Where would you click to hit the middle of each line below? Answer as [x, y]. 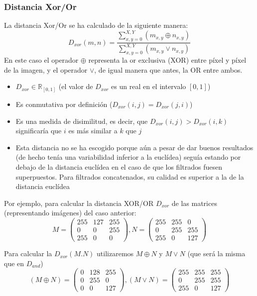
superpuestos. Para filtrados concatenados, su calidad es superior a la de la [130, 176]
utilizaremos [115, 253]
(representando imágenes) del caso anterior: [70, 213]
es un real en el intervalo [149, 86]
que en [14, 263]
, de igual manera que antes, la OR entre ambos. [168, 69]
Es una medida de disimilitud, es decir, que [82, 121]
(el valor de [76, 86]
